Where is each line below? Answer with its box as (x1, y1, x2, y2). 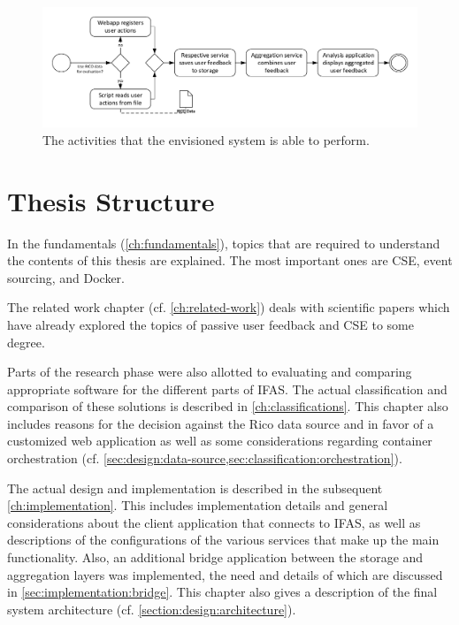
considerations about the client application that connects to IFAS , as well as (7, 513, 421, 531)
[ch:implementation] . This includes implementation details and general (7, 496, 388, 514)
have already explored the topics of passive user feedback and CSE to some (7, 315, 414, 333)
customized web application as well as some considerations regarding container (7, 431, 432, 450)
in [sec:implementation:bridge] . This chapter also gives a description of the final (7, 583, 438, 601)
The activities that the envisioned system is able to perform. (42, 130, 370, 149)
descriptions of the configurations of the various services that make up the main (7, 530, 440, 549)
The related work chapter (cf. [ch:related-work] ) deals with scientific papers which (7, 298, 450, 316)
